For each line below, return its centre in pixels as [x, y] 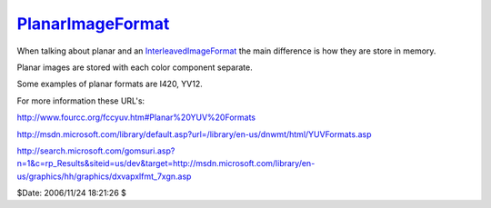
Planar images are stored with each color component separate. [135, 67]
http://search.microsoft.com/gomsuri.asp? [96, 151]
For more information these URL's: [81, 101]
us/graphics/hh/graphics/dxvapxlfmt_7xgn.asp [104, 176]
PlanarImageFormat [93, 24]
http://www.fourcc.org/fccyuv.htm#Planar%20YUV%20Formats [136, 117]
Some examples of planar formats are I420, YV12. [110, 84]
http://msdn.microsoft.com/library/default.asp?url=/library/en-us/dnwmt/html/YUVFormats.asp [194, 134]
